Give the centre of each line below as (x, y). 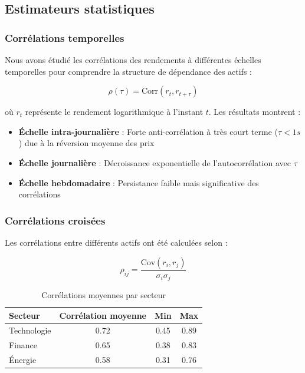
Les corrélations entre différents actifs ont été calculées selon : (116, 242)
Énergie (23, 360)
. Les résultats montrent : (255, 112)
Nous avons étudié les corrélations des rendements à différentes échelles (133, 60)
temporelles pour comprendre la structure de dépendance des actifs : (128, 71)
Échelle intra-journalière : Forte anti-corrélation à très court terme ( (148, 131)
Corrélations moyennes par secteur (104, 295)
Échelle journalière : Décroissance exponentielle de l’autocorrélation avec (155, 162)
